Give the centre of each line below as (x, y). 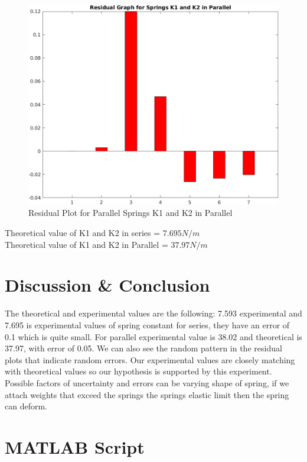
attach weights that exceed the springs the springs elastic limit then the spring (147, 394)
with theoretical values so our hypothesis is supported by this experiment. (138, 371)
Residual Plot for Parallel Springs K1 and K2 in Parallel (130, 213)
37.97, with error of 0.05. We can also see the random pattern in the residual (143, 348)
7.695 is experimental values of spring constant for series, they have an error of (147, 324)
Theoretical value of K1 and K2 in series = (83, 233)
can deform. (26, 406)
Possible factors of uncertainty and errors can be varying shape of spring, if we (147, 382)
